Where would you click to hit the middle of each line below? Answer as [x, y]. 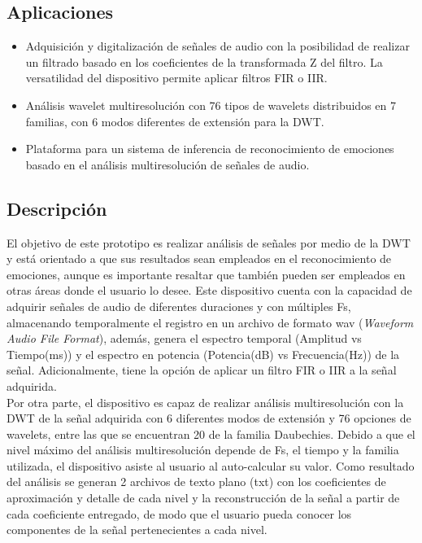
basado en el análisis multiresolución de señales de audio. [167, 164]
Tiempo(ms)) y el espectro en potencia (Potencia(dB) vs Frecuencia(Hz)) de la [203, 354]
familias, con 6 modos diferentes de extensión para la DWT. [175, 121]
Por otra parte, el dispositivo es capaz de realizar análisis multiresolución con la [205, 402]
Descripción [57, 208]
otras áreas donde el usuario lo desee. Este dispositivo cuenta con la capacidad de [209, 290]
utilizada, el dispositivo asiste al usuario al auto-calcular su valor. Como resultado [211, 465]
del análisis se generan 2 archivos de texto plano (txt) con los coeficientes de [196, 482]
